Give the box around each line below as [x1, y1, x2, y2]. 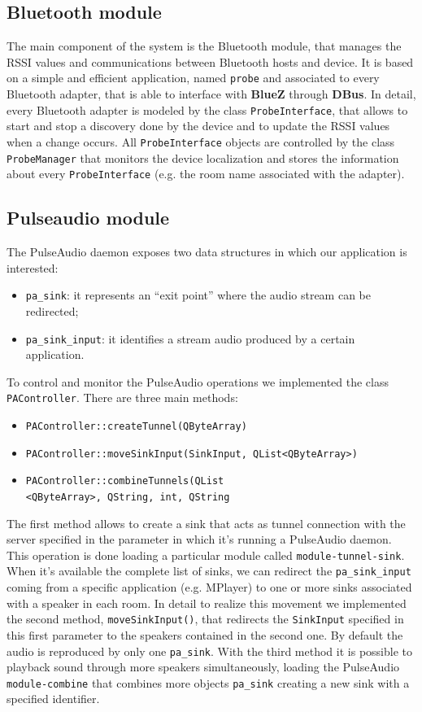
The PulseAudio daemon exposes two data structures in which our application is [7, 243, 407, 260]
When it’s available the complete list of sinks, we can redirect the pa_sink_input [7, 562, 411, 579]
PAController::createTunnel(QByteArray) [25, 421, 247, 432]
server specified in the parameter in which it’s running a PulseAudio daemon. [7, 531, 392, 548]
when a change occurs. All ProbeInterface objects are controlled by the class [7, 133, 395, 150]
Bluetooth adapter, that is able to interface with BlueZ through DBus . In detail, [7, 85, 416, 103]
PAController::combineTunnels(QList [25, 475, 224, 487]
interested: [7, 259, 59, 276]
